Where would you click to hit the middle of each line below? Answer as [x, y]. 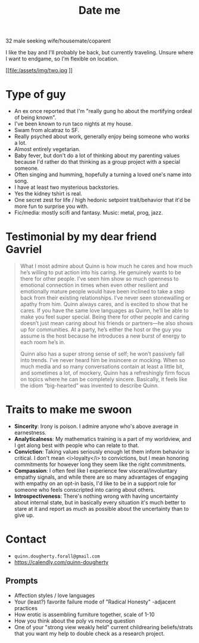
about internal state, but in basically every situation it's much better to [100, 502]
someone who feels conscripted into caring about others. [85, 490]
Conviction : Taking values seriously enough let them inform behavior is [102, 451]
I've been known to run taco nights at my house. [73, 124]
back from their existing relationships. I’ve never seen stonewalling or [105, 298]
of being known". [35, 118]
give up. [24, 515]
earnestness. [30, 433]
